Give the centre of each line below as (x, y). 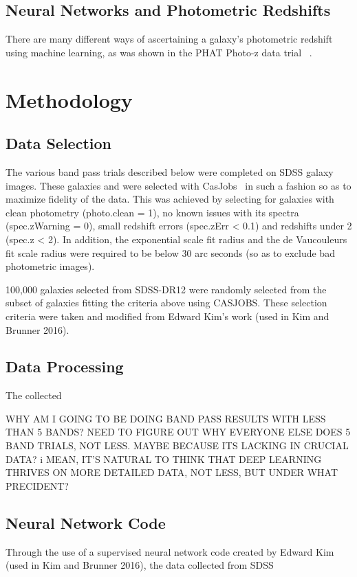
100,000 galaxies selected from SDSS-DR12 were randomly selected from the (166, 289)
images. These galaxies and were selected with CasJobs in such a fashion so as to (178, 185)
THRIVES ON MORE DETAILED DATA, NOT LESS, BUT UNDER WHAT (172, 472)
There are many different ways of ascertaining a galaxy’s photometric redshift (169, 39)
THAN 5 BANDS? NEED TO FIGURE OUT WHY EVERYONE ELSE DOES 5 (178, 432)
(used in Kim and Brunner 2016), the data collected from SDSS (140, 565)
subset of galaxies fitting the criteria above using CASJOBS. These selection (166, 303)
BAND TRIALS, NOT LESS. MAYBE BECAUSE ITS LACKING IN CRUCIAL (177, 445)
